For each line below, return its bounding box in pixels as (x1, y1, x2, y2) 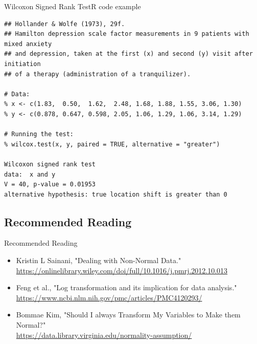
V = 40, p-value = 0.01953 (4, 181, 96, 188)
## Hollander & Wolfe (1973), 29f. (4, 20, 125, 28)
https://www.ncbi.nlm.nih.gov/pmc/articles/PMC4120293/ (16, 292, 202, 303)
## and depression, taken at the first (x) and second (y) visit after (4, 50, 253, 58)
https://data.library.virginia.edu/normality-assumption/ (16, 329, 192, 340)
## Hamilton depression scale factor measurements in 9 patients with (4, 30, 249, 38)
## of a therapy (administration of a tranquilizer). (4, 70, 191, 78)
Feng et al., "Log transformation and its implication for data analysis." (16, 282, 237, 293)
